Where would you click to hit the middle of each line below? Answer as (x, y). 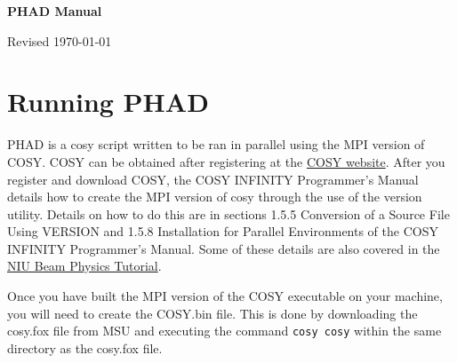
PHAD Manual (55, 11)
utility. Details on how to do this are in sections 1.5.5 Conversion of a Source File (228, 213)
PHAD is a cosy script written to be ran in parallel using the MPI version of (216, 144)
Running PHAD (108, 102)
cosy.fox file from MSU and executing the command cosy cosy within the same (224, 331)
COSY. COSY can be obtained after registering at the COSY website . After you (226, 161)
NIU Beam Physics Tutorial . (84, 266)
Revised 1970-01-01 (60, 40)
